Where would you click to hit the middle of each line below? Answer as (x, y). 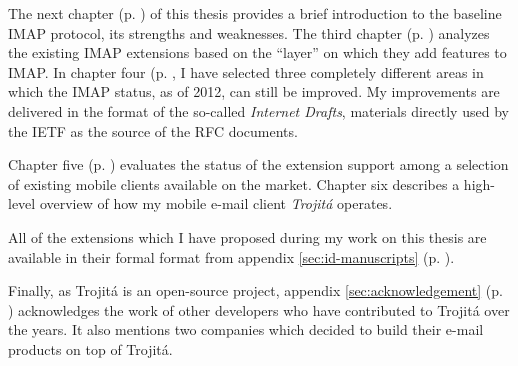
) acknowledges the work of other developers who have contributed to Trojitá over (259, 309)
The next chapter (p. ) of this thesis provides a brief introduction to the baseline (255, 13)
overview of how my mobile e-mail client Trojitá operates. (216, 203)
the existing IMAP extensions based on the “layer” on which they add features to (257, 52)
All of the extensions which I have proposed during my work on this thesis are (247, 236)
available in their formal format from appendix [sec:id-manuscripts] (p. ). (231, 256)
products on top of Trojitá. (90, 348)
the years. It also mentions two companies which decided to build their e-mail (246, 329)
